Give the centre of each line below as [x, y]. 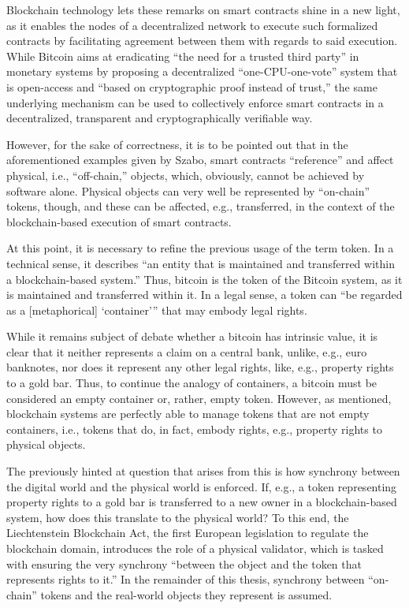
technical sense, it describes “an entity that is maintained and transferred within [201, 263]
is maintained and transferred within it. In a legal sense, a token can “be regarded [204, 295]
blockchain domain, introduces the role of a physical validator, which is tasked [195, 548]
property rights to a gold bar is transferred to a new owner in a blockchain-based [202, 502]
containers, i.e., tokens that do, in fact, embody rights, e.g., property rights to [194, 429]
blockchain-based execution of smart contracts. [119, 221]
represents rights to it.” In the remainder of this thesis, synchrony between [186, 579]
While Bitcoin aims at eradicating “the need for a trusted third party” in [183, 56]
